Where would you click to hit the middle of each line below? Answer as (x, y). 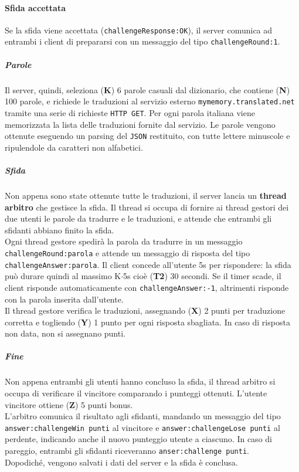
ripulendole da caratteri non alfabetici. (74, 147)
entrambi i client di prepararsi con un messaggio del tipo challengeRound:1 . (142, 41)
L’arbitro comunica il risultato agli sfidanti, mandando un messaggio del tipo (143, 416)
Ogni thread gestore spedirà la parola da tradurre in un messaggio (124, 241)
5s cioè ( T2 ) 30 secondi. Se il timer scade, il (202, 276)
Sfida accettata (35, 7)
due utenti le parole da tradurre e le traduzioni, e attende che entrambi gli (138, 218)
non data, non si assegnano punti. (65, 333)
